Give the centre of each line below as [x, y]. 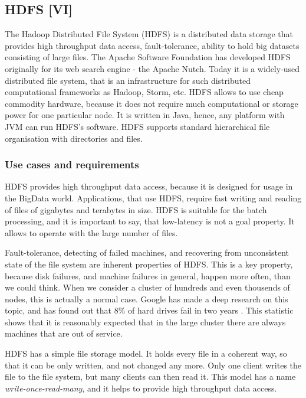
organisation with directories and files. [74, 138]
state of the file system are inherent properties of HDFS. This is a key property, [149, 264]
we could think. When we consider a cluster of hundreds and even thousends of [147, 287]
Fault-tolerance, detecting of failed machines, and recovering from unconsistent [147, 252]
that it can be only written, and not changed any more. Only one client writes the [153, 365]
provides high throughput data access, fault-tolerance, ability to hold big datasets [152, 45]
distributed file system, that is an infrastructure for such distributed [128, 80]
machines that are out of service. [64, 333]
